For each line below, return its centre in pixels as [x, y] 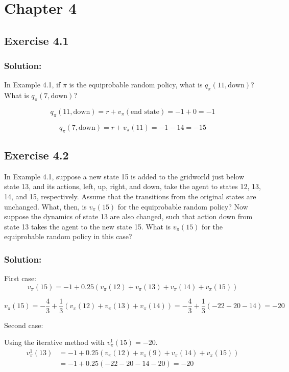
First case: [20, 278]
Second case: [24, 325]
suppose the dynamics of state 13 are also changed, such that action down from [128, 216]
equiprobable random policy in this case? [68, 236]
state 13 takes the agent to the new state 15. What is [88, 226]
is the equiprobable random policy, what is [136, 85]
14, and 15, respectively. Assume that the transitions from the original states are [130, 196]
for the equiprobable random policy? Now [183, 206]
